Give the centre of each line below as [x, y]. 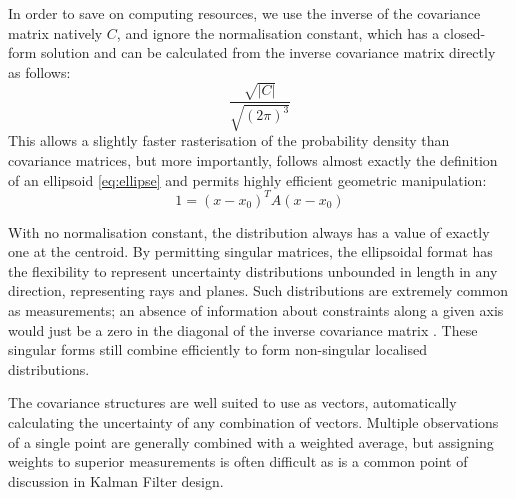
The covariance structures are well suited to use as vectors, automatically [232, 402]
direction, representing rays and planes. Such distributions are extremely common [258, 290]
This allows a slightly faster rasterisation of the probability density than [229, 140]
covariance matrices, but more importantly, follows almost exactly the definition [253, 159]
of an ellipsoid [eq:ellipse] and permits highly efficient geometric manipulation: [247, 179]
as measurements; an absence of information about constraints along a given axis [256, 310]
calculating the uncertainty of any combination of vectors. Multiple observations [253, 421]
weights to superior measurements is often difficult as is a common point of [238, 461]
